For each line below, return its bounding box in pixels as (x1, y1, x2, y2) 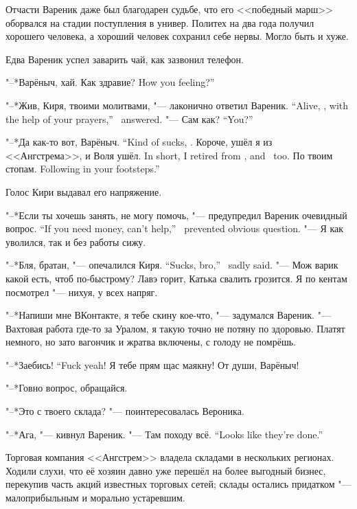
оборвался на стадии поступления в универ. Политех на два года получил (5, 15, 314, 30)
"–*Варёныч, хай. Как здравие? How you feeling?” (5, 75, 215, 89)
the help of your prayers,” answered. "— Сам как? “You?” (5, 111, 253, 126)
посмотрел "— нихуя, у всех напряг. (5, 284, 158, 299)
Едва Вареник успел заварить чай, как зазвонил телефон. (5, 52, 244, 66)
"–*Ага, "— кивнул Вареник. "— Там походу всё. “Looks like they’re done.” (5, 427, 323, 441)
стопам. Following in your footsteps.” (5, 161, 160, 176)
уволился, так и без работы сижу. (5, 234, 146, 249)
